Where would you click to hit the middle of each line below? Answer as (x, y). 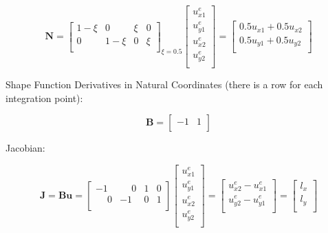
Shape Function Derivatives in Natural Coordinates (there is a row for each (164, 84)
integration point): (44, 98)
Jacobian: (25, 148)
